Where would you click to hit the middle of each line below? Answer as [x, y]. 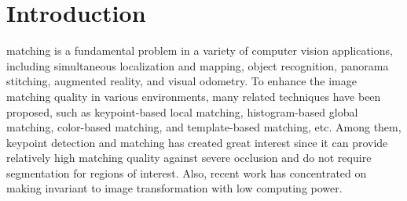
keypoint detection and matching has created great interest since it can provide [197, 142]
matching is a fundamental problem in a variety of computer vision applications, [200, 50]
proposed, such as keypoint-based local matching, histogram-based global [182, 111]
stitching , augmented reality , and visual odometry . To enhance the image [181, 81]
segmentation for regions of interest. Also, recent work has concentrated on [187, 172]
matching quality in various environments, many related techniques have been [194, 96]
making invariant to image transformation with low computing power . [174, 188]
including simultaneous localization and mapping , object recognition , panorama [198, 65]
